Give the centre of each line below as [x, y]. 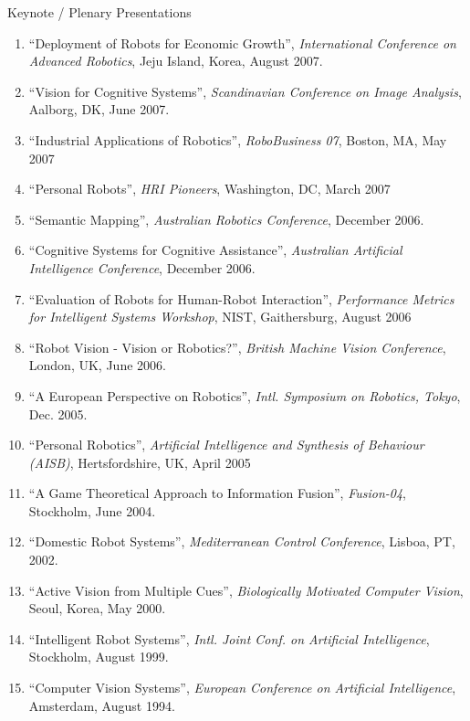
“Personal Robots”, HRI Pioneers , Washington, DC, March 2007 [209, 189]
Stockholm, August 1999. [99, 657]
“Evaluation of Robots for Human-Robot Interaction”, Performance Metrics [241, 298]
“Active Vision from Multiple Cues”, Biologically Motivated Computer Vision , [246, 590]
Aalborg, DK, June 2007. [99, 109]
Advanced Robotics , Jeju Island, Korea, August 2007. [176, 61]
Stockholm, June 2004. [92, 510]
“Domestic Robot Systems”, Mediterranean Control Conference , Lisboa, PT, [242, 541]
